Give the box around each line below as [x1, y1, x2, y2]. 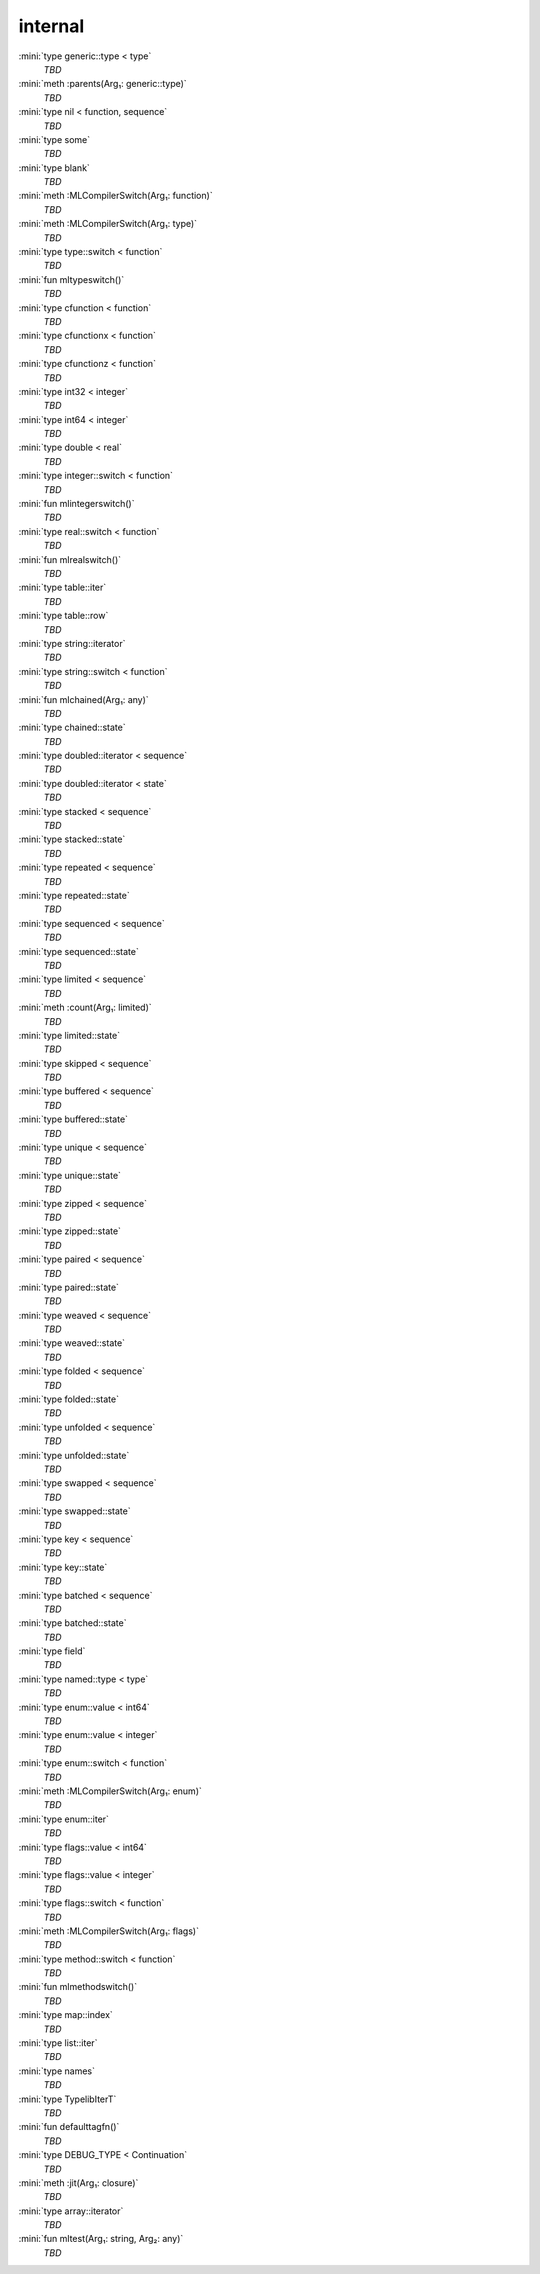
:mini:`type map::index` [18, 2009, 114, 2021]
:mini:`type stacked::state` [18, 833, 126, 845]
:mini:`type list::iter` [18, 2037, 98, 2049]
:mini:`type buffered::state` [18, 1113, 129, 1125]
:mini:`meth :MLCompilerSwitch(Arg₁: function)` [18, 190, 214, 202]
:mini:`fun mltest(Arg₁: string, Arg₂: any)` [18, 2233, 184, 2245]
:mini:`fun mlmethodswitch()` [18, 1981, 138, 1993]
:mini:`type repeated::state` [18, 889, 130, 901]
